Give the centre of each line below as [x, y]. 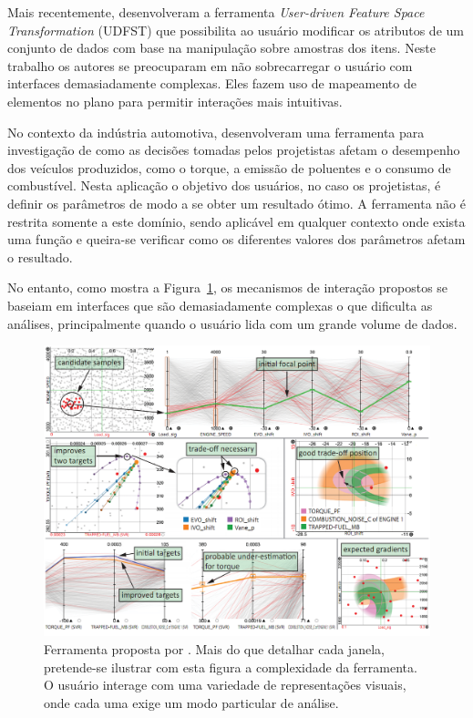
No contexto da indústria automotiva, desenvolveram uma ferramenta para [216, 132]
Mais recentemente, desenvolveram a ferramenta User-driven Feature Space [216, 12]
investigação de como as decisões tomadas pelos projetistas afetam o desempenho [234, 150]
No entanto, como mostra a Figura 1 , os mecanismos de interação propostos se [228, 287]
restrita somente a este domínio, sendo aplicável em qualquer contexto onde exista [236, 221]
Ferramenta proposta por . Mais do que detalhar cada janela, [214, 648]
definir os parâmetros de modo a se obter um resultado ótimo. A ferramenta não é [236, 203]
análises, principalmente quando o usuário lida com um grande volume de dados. [232, 323]
